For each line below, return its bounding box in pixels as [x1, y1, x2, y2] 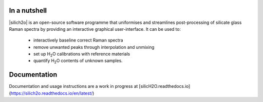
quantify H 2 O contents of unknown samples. [33, 58, 123, 65]
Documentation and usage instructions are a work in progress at [9, 83, 138, 89]
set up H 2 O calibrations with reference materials [33, 51, 130, 58]
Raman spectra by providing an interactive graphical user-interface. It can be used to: [9, 26, 181, 32]
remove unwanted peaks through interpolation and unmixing [33, 44, 154, 50]
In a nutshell [9, 6, 47, 15]
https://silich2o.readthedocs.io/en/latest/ [10, 90, 93, 96]
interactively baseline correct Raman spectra [33, 37, 124, 43]
